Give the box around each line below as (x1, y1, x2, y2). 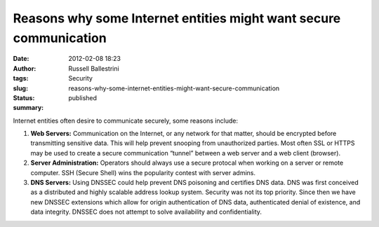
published (68, 93, 98, 102)
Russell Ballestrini (68, 64, 119, 73)
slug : (13, 84, 28, 92)
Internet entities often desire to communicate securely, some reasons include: (13, 116, 239, 125)
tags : (13, 74, 29, 83)
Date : (13, 55, 29, 63)
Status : (13, 93, 35, 102)
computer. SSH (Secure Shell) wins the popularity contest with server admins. (30, 168, 256, 177)
